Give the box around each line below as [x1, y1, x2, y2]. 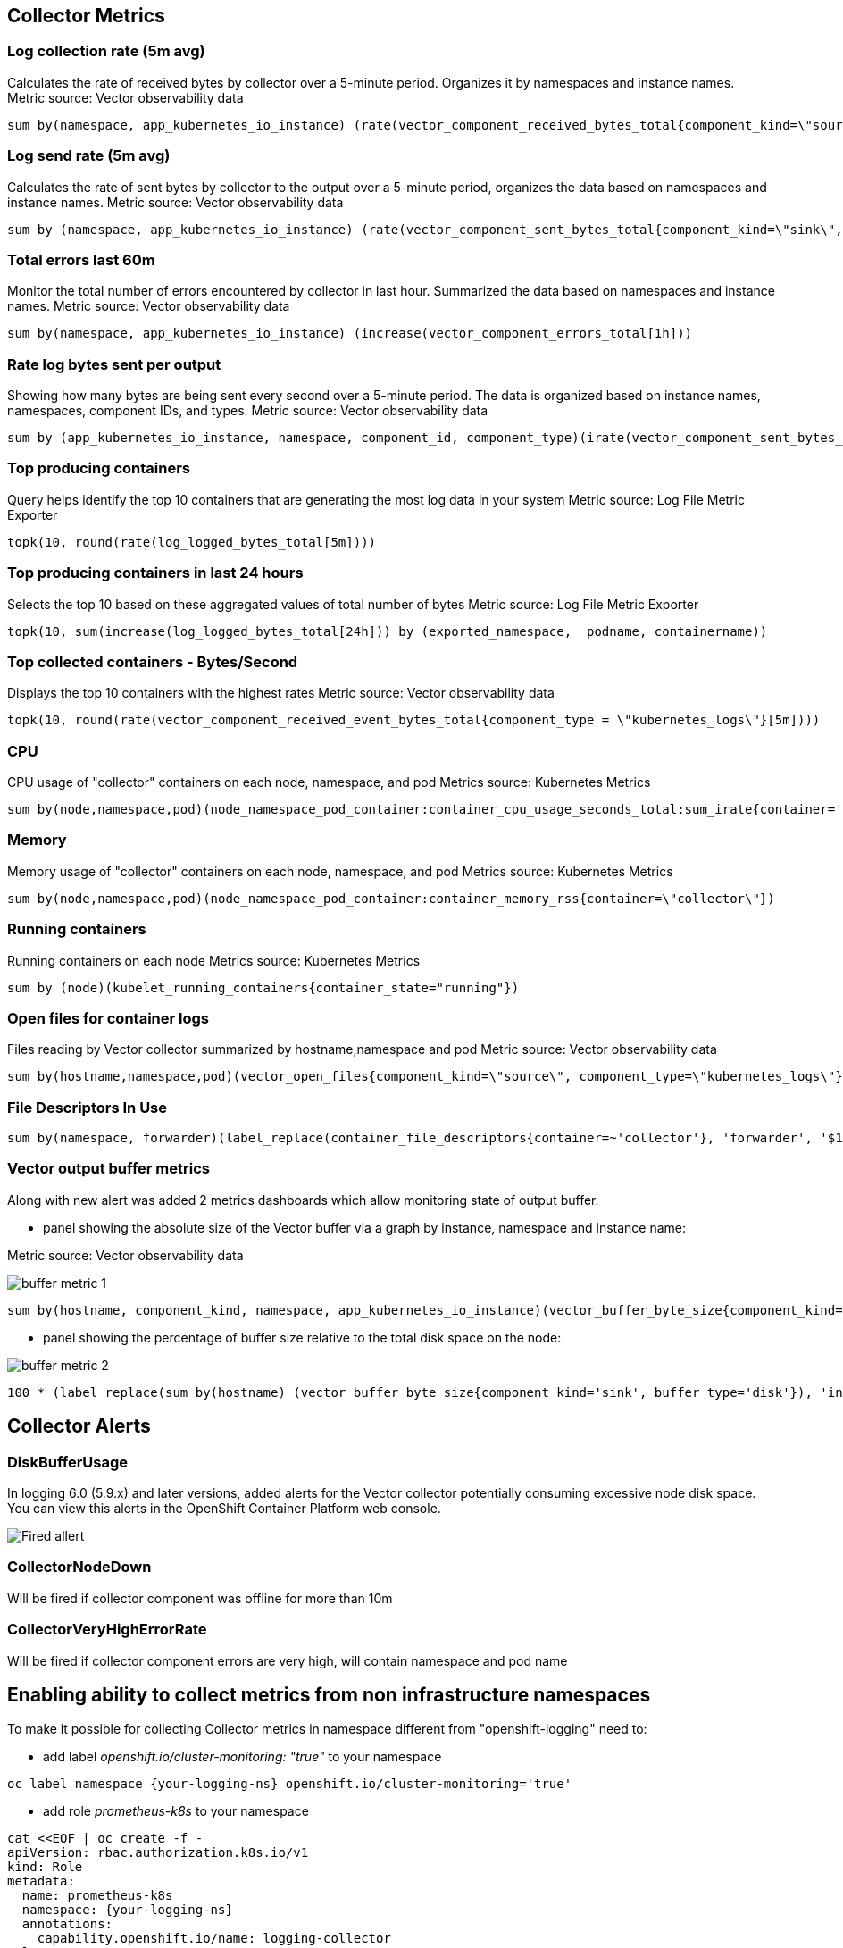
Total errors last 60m [7, 250, 155, 269]
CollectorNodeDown [7, 1558, 152, 1576]
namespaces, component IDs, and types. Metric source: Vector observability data [7, 403, 488, 419]
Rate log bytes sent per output [7, 355, 221, 373]
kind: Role [7, 1860, 83, 1875]
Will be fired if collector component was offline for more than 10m [7, 1590, 393, 1606]
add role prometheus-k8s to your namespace [43, 1803, 309, 1819]
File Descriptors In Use [7, 1098, 168, 1116]
